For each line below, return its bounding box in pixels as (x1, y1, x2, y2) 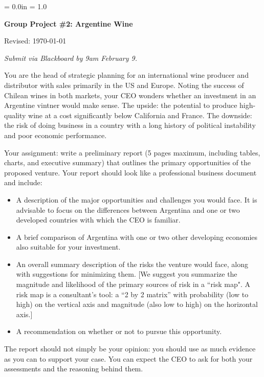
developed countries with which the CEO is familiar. (16, 214, 181, 225)
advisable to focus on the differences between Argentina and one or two (16, 204, 240, 215)
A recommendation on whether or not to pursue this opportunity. (16, 326, 222, 337)
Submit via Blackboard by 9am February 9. (4, 52, 138, 63)
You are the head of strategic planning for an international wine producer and (4, 70, 249, 80)
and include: (4, 177, 42, 188)
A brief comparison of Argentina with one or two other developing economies (16, 231, 258, 242)
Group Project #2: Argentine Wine (4, 18, 133, 29)
